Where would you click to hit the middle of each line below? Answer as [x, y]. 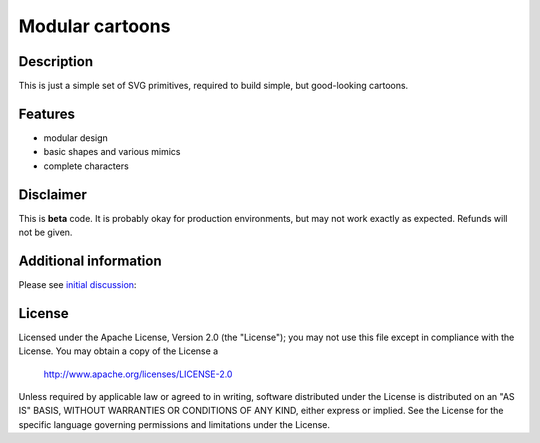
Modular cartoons [94, 26]
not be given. [45, 232]
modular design [76, 137]
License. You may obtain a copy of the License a [118, 351]
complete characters [86, 166]
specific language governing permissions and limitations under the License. [174, 424]
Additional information [90, 260]
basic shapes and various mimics [112, 152]
